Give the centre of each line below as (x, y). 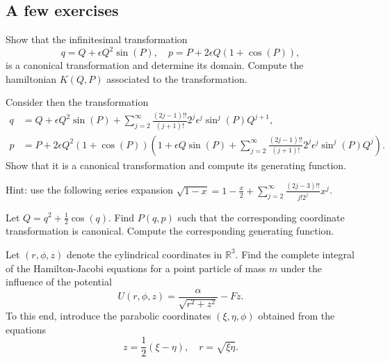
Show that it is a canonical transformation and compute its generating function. (176, 165)
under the (301, 268)
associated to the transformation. (177, 78)
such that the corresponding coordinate (261, 217)
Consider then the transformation (77, 102)
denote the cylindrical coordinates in (144, 254)
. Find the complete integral (295, 254)
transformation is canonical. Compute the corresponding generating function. (170, 231)
